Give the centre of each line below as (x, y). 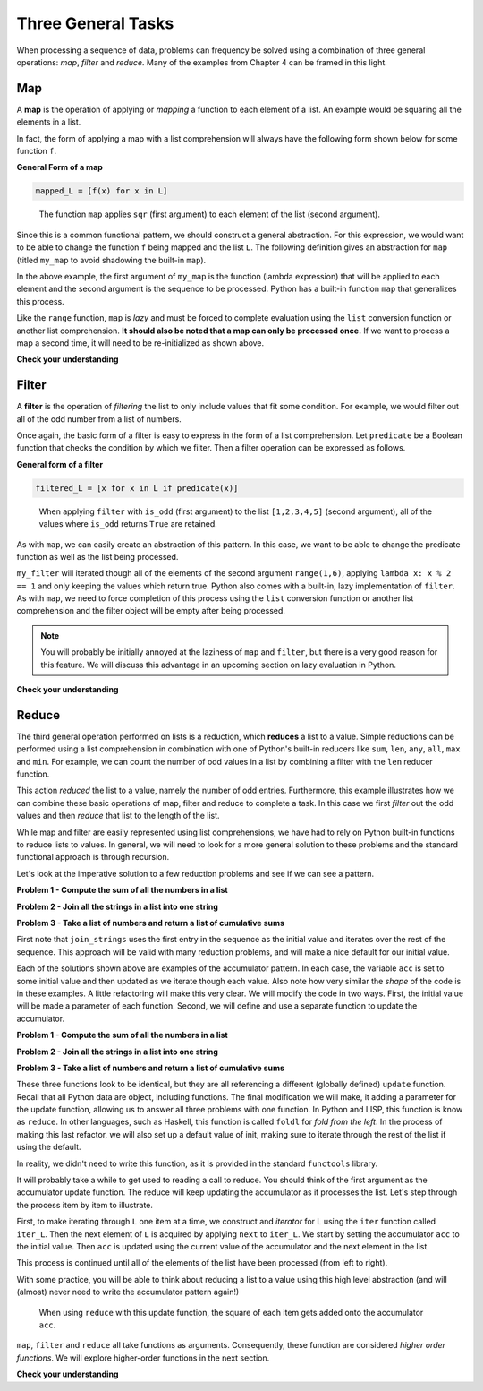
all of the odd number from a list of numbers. (99, 419)
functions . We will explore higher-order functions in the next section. (143, 1358)
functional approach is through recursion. (93, 857)
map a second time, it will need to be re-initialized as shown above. (140, 343)
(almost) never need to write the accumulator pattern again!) (128, 1292)
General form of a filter (59, 464)
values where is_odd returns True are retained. (128, 524)
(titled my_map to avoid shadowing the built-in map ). (111, 260)
